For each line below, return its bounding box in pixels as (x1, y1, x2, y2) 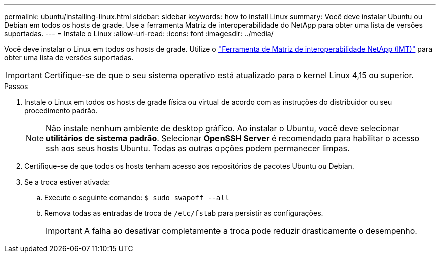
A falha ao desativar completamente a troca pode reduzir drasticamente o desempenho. (84, 226, 417, 236)
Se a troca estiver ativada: (24, 178, 111, 186)
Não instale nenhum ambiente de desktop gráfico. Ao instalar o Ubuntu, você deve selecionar (46, 123, 400, 133)
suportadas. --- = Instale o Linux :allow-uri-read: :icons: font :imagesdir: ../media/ (4, 29, 274, 38)
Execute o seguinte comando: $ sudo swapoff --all (44, 193, 229, 202)
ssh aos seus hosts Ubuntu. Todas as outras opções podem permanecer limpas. (46, 143, 350, 153)
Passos (4, 82, 28, 91)
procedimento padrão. (24, 106, 98, 115)
